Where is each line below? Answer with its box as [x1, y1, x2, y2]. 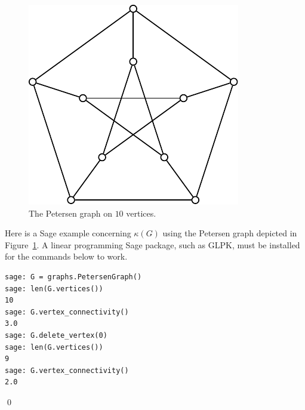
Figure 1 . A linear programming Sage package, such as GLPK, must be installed [5, 238, 300, 251]
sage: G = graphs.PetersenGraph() [5, 272, 142, 281]
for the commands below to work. [5, 250, 128, 263]
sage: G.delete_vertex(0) [5, 331, 107, 340]
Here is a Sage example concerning [5, 227, 131, 239]
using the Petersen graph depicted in [162, 227, 297, 239]
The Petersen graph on [29, 206, 112, 219]
